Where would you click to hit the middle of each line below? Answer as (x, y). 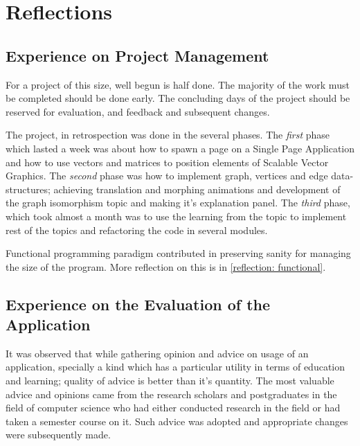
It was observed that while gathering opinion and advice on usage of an (157, 353)
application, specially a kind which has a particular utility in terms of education (175, 367)
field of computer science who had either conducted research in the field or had (173, 408)
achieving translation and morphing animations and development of (197, 189)
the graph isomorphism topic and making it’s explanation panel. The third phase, (178, 203)
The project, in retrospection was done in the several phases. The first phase (168, 135)
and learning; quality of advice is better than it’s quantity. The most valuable (170, 381)
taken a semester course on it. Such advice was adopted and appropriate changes (177, 421)
